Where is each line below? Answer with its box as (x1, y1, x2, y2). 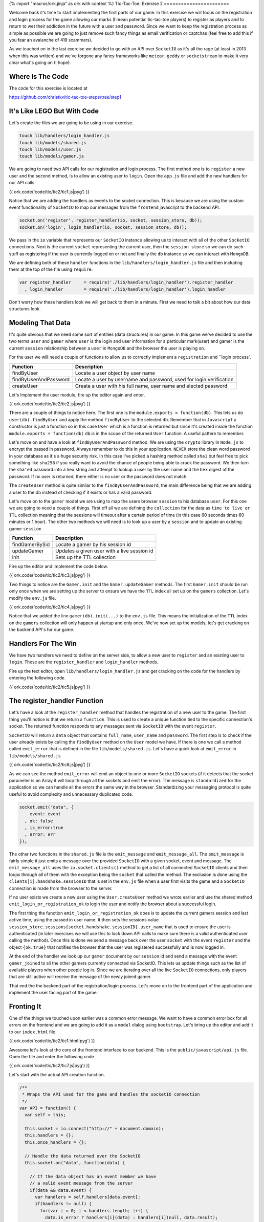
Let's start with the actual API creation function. (9, 1071, 105, 1077)
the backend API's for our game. (9, 627, 74, 633)
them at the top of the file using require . (9, 266, 93, 272)
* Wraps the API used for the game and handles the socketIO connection (22, 1091, 200, 1097)
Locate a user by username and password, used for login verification (75, 376, 234, 383)
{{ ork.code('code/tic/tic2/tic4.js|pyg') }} (9, 604, 91, 610)
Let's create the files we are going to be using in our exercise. (9, 120, 133, 126)
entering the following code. (9, 675, 66, 681)
